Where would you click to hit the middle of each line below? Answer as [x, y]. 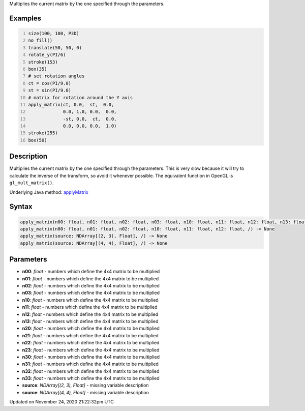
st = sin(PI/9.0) [50, 91]
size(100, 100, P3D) [54, 33]
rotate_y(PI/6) [47, 55]
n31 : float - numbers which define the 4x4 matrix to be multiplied [90, 364]
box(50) [38, 140]
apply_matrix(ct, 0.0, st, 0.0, [71, 105]
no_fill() [40, 40]
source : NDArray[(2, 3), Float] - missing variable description [85, 385]
